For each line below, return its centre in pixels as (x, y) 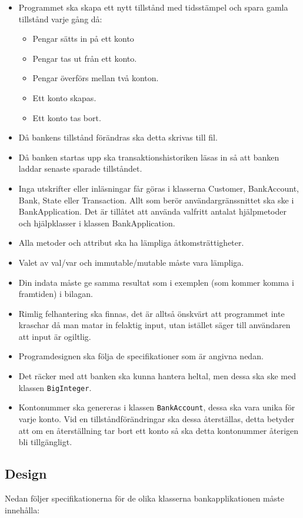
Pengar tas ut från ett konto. (85, 58)
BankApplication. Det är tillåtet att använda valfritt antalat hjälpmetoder (152, 211)
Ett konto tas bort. (67, 117)
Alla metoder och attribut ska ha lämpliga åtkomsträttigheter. (131, 243)
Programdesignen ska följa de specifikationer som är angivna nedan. (141, 356)
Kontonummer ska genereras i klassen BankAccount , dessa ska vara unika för (157, 407)
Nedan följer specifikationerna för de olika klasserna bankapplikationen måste (144, 498)
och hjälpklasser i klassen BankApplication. (97, 223)
